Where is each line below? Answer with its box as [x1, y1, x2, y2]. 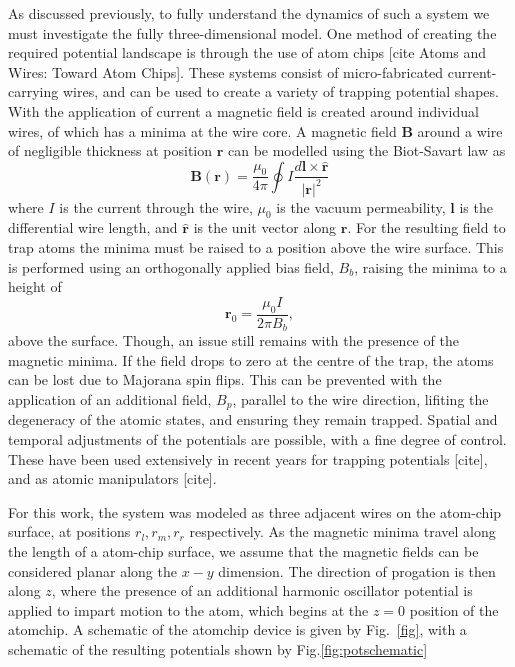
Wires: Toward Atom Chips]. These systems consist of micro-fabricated [8, 61, 444, 82]
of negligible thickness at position [8, 140, 213, 161]
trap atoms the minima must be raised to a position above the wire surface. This [8, 237, 504, 258]
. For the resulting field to [347, 217, 506, 238]
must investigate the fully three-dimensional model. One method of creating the [8, 22, 497, 43]
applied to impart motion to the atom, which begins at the [8, 599, 369, 620]
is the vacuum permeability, [276, 196, 446, 217]
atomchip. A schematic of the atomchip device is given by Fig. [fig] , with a [8, 619, 467, 640]
